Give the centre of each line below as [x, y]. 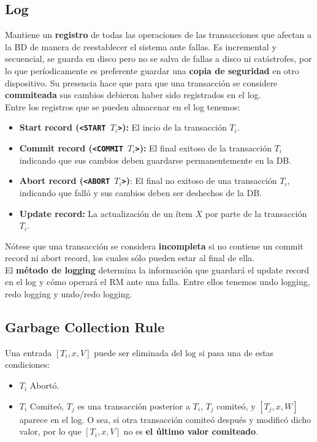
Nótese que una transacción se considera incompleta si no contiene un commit [154, 246]
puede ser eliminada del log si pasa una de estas [184, 352]
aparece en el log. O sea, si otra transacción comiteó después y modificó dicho [165, 419]
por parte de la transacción [256, 213]
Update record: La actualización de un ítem [106, 213]
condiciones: [28, 364]
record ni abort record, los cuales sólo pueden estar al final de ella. [130, 258]
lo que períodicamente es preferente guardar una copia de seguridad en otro [152, 70]
